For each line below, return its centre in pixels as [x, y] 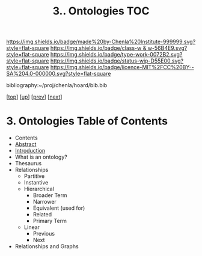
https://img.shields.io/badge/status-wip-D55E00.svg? [117, 61]
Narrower [45, 202]
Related [42, 215]
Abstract [26, 144]
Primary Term [50, 221]
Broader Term [50, 195]
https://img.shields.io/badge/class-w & [98, 48]
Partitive [34, 176]
